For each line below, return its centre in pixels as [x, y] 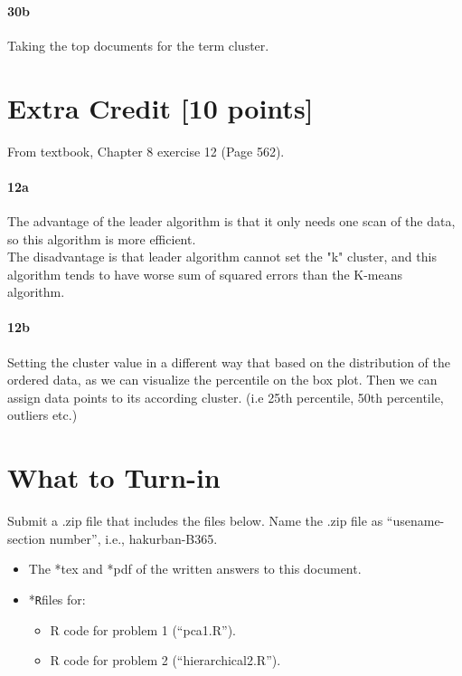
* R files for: [57, 599]
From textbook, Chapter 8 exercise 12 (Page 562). [146, 151]
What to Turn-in [114, 477]
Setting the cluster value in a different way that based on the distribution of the [229, 362]
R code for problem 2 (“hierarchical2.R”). [165, 660]
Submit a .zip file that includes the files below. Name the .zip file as [195, 521]
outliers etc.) [42, 415]
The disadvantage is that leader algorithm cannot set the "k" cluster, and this [222, 257]
